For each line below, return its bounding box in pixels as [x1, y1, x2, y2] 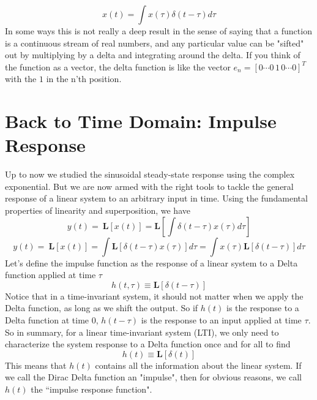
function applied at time [5, 268, 96, 281]
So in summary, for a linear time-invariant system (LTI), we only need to [5, 325, 279, 338]
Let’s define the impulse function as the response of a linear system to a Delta [5, 256, 298, 269]
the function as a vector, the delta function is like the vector [5, 60, 231, 73]
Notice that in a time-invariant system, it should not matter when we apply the [5, 289, 304, 302]
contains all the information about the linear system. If [95, 358, 302, 371]
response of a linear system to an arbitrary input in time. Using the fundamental [5, 192, 308, 205]
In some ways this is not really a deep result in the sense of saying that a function [5, 25, 312, 37]
